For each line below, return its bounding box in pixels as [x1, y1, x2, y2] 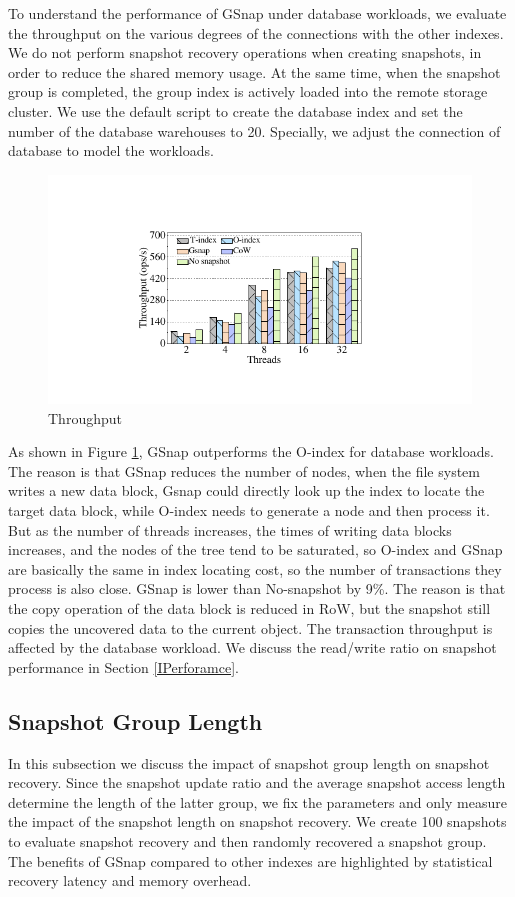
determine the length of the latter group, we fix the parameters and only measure [8, 791, 507, 812]
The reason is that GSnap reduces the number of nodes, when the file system [8, 460, 480, 481]
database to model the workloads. [8, 140, 214, 161]
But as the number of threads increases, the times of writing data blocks [8, 519, 452, 540]
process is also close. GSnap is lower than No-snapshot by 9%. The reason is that [8, 578, 506, 599]
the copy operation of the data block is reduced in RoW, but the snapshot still [8, 598, 491, 619]
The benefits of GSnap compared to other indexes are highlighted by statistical [8, 850, 493, 871]
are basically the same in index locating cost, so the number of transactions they [8, 558, 502, 579]
